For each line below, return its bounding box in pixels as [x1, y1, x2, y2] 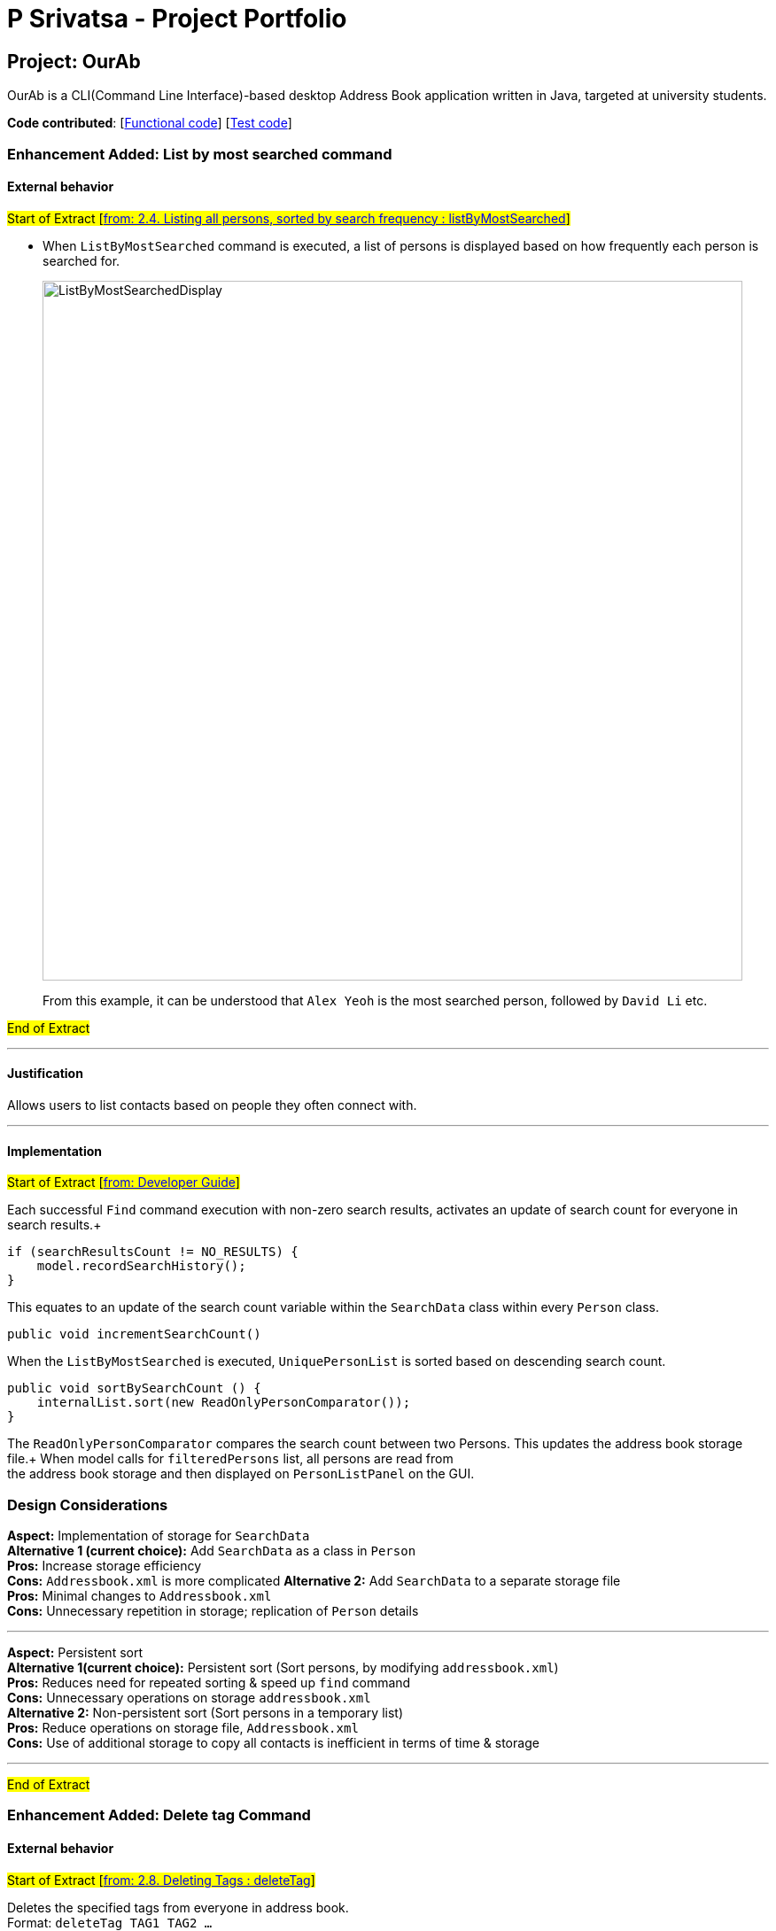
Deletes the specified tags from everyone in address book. [7, 1899, 349, 1915]
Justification [7, 1066, 83, 1082]
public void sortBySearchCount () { [7, 1381, 261, 1396]
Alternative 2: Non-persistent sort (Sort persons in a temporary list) [7, 1704, 403, 1720]
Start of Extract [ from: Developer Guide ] [7, 1175, 240, 1190]
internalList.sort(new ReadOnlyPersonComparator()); [36, 1395, 411, 1410]
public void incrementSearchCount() [7, 1327, 261, 1342]
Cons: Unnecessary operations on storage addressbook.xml [7, 1689, 371, 1705]
